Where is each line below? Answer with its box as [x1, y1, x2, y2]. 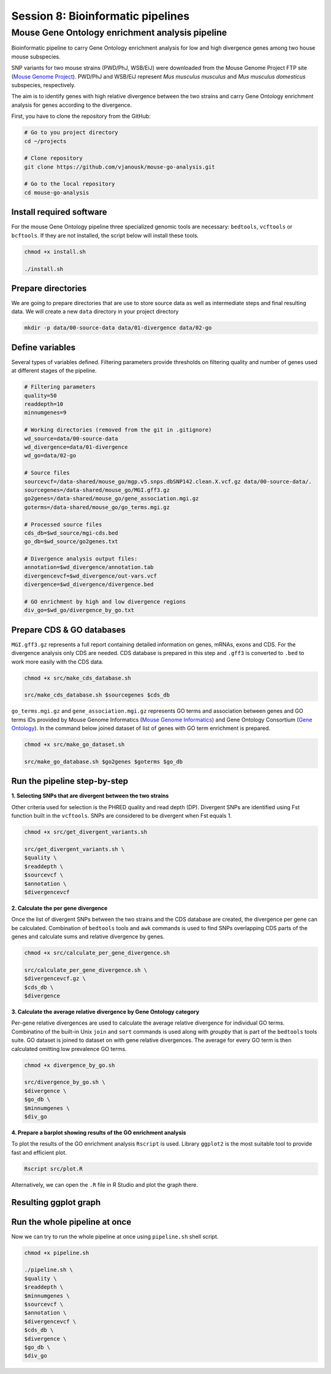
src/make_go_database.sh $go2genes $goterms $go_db [24, 758, 183, 765]
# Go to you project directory [24, 129, 119, 136]
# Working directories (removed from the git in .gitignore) [24, 427, 212, 433]
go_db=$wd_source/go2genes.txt [24, 538, 119, 545]
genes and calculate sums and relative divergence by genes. [11, 933, 165, 941]
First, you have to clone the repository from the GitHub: [11, 112, 151, 120]
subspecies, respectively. [11, 81, 76, 88]
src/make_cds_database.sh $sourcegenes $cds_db [24, 691, 170, 699]
